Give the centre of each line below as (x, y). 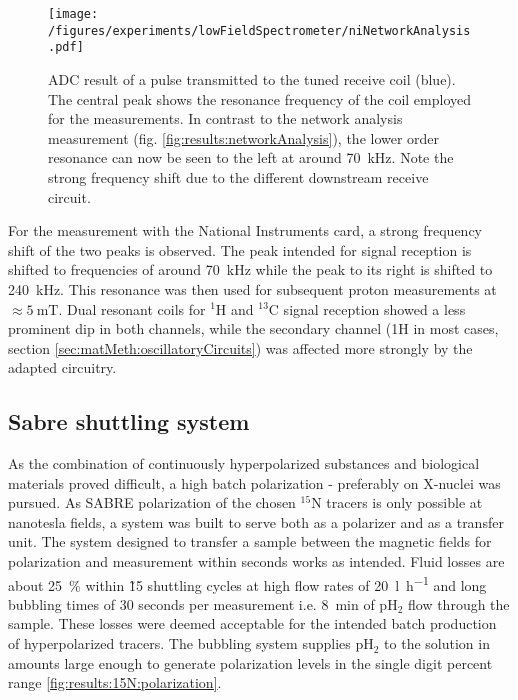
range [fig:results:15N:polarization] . (115, 682)
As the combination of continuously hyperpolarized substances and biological (244, 463)
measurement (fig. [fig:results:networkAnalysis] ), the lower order (244, 137)
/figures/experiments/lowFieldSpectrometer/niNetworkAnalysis (259, 30)
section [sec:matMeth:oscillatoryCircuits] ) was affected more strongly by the (240, 347)
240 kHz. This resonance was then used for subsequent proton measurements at (252, 288)
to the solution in (437, 643)
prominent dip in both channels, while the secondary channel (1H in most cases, (253, 328)
